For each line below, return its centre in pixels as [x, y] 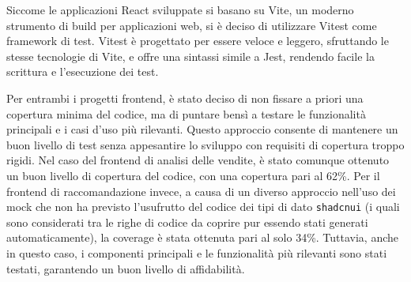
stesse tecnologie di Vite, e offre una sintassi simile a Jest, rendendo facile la [190, 56]
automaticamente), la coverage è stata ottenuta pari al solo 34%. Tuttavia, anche [203, 237]
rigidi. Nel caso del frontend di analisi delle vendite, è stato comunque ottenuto [198, 160]
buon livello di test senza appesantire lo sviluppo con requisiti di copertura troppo [205, 144]
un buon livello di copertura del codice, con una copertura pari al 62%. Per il [193, 175]
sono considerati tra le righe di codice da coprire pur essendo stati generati [187, 222]
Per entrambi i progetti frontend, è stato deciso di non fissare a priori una [185, 98]
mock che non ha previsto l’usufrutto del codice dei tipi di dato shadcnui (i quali [203, 207]
